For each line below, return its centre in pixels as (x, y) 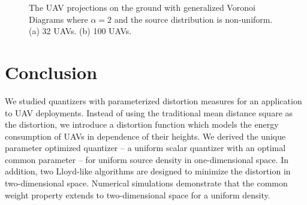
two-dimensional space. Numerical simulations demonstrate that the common (146, 183)
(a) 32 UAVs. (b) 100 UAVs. (80, 31)
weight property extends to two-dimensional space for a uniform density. (138, 195)
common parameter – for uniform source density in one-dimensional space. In (147, 159)
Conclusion (51, 72)
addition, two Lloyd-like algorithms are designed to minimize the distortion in (148, 171)
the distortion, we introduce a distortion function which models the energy (142, 124)
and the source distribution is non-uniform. (193, 19)
